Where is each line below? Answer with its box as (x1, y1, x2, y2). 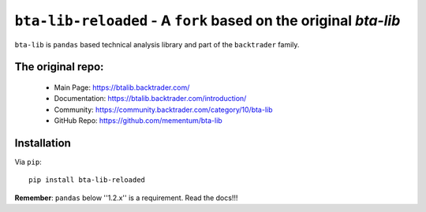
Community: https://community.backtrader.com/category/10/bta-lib (54, 105, 273, 114)
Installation (14, 136, 71, 150)
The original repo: (14, 60, 104, 74)
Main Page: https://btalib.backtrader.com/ (54, 83, 190, 92)
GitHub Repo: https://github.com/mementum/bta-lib (54, 116, 222, 125)
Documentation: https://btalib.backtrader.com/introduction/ (54, 94, 247, 103)
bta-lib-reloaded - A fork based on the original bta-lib (14, 12, 401, 29)
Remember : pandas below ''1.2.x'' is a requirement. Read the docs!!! (14, 193, 238, 203)
